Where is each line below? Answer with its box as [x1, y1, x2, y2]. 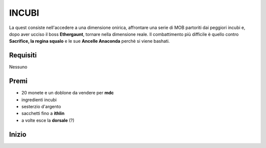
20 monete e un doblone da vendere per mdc [21, 90, 114, 96]
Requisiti [9, 51, 37, 59]
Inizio [9, 130, 27, 139]
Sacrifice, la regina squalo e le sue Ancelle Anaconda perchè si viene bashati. [9, 38, 170, 44]
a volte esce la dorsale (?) [21, 117, 75, 123]
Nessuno [9, 64, 28, 70]
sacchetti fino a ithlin [21, 111, 65, 117]
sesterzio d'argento [21, 103, 61, 109]
